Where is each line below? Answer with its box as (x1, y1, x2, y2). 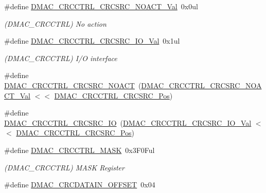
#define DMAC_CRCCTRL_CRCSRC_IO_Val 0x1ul (4, 35, 180, 46)
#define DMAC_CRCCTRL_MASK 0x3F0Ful (4, 144, 155, 155)
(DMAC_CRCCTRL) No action (4, 18, 107, 29)
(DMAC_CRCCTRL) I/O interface (4, 52, 117, 63)
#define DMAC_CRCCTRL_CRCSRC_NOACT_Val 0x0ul (4, 1, 198, 11)
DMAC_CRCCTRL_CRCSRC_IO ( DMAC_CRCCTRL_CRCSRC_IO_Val (4, 117, 252, 128)
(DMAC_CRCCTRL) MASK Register (4, 162, 125, 172)
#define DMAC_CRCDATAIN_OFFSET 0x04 (4, 179, 155, 190)
